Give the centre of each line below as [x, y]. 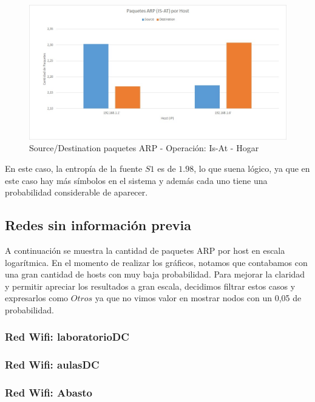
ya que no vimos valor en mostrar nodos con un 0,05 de [198, 298]
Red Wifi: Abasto [49, 393]
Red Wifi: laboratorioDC [67, 337]
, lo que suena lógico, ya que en [252, 169]
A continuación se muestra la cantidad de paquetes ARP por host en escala [145, 250]
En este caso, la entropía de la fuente [74, 169]
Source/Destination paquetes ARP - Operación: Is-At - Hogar [144, 148]
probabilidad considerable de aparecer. [76, 192]
